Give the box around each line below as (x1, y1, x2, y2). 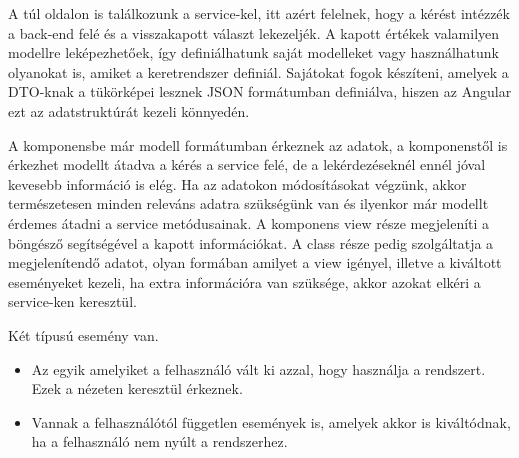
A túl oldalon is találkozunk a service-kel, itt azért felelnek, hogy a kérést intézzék (8, 3, 510, 23)
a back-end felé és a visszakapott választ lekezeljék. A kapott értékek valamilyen (8, 22, 500, 43)
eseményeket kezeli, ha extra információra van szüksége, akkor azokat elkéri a (8, 271, 481, 292)
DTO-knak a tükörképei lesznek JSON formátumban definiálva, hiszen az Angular (8, 81, 512, 102)
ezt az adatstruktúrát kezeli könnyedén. (8, 100, 250, 121)
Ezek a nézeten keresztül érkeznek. (31, 378, 243, 399)
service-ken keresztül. (8, 291, 137, 312)
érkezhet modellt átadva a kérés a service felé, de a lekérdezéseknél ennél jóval (8, 154, 486, 175)
